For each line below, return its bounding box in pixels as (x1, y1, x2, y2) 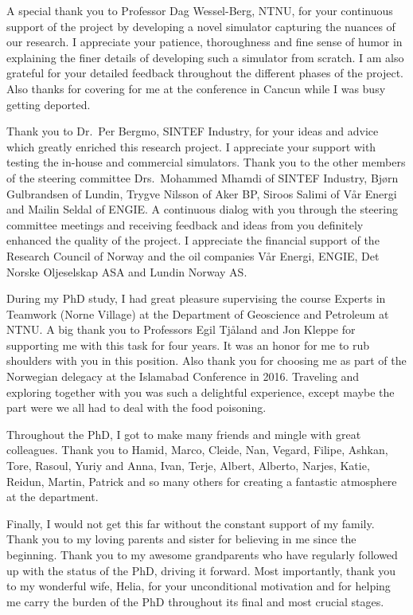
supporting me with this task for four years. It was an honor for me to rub (6, 336, 370, 353)
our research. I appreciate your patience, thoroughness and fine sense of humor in (6, 33, 403, 50)
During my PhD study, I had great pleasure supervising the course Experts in (6, 290, 386, 307)
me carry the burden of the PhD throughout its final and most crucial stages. (6, 593, 384, 609)
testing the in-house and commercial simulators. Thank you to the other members (6, 154, 406, 170)
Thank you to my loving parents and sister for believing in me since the (6, 531, 357, 547)
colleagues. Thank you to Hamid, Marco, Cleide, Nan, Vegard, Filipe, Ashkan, (6, 441, 388, 458)
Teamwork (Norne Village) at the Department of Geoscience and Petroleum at (6, 305, 389, 322)
